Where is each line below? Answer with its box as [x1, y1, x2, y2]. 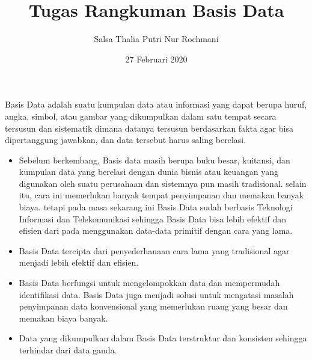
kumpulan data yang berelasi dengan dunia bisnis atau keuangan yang [19, 165, 279, 178]
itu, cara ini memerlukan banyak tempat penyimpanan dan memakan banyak [19, 189, 304, 201]
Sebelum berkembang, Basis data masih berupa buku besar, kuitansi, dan [19, 153, 290, 166]
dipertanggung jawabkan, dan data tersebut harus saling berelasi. [5, 133, 246, 146]
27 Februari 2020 [125, 52, 188, 65]
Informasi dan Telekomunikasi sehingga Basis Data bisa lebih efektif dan [19, 212, 287, 225]
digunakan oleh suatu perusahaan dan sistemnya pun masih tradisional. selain [19, 177, 307, 189]
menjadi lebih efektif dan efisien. [19, 256, 139, 269]
